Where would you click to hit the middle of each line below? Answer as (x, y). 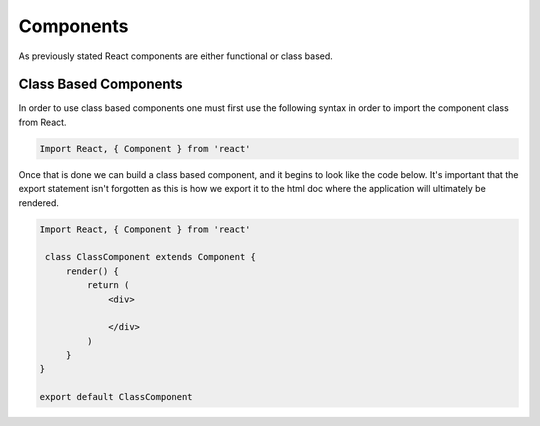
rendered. (39, 202)
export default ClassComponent (116, 397)
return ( (108, 285)
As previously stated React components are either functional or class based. (176, 56)
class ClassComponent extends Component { (151, 257)
